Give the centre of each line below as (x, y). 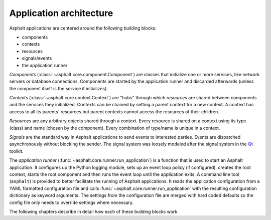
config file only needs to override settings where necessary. (72, 202)
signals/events (37, 58)
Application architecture (61, 13)
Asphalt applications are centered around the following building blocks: (83, 28)
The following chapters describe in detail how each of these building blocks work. (94, 211)
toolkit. (16, 151)
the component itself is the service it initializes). (58, 88)
